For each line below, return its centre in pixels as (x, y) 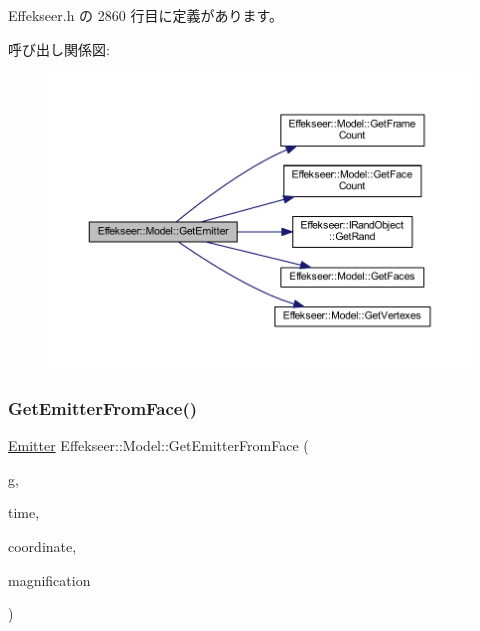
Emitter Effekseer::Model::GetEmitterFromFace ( (158, 445)
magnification (49, 579)
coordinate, (42, 546)
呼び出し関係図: (59, 48)
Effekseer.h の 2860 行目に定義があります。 (146, 15)
